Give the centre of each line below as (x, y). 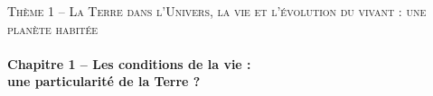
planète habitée (53, 28)
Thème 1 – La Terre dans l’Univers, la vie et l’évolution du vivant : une (217, 11)
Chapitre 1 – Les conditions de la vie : (129, 63)
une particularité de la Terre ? (104, 81)
